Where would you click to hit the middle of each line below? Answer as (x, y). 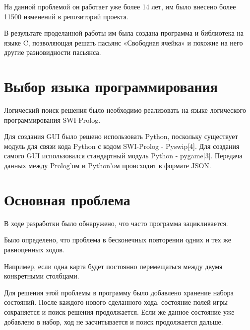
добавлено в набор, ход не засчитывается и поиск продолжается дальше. (114, 321)
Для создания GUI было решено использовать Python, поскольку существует (121, 136)
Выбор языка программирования (111, 86)
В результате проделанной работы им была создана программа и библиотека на (124, 33)
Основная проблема (67, 199)
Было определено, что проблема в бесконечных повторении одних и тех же (118, 240)
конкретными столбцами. (42, 276)
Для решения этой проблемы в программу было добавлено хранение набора (119, 292)
